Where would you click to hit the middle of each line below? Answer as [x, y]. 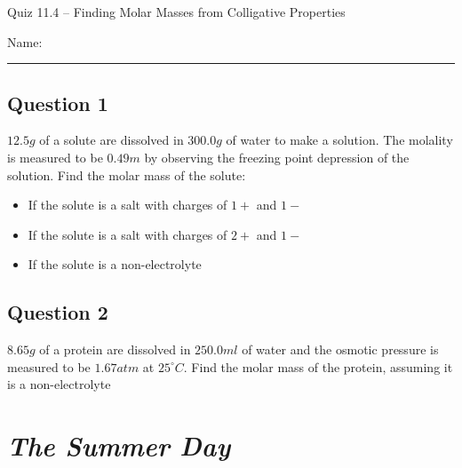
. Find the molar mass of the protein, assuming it [318, 366]
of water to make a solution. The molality [339, 140]
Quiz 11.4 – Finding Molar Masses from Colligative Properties [176, 12]
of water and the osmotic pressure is [340, 349]
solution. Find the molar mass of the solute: [127, 175]
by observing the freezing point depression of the [277, 157]
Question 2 [58, 312]
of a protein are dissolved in [115, 349]
